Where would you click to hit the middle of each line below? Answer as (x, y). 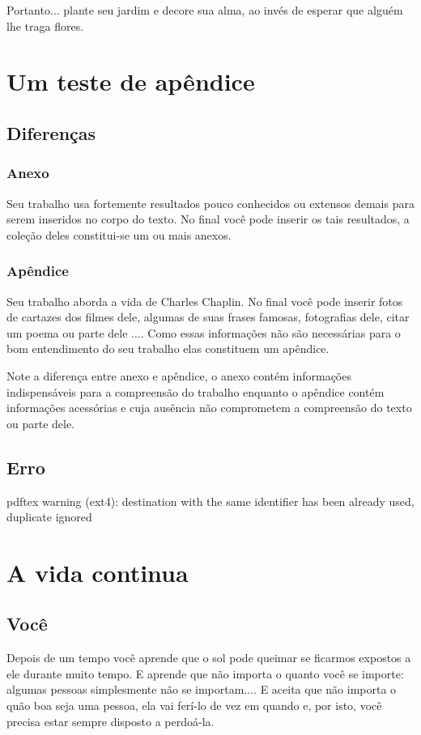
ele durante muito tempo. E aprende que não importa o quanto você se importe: (205, 673)
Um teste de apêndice (131, 81)
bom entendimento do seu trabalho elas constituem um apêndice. (168, 348)
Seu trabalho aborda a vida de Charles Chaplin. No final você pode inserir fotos (205, 301)
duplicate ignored (49, 517)
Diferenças (51, 132)
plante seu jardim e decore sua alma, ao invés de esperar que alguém (233, 10)
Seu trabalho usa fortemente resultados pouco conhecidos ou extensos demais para (210, 203)
